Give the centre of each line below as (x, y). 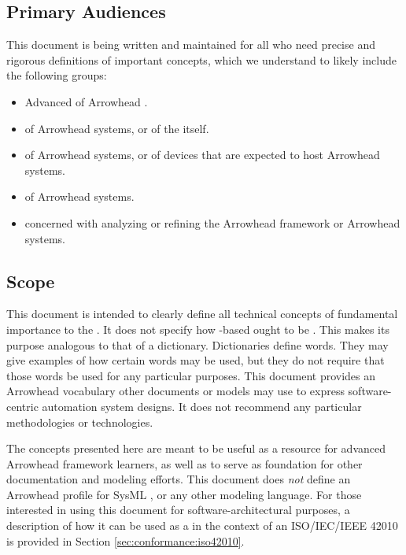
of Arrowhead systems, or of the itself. (117, 128)
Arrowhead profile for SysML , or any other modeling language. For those (184, 494)
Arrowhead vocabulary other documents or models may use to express (175, 391)
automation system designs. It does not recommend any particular (202, 406)
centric (22, 406)
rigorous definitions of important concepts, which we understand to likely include (201, 59)
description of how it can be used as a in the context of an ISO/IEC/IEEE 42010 (202, 525)
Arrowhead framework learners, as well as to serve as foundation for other (185, 463)
